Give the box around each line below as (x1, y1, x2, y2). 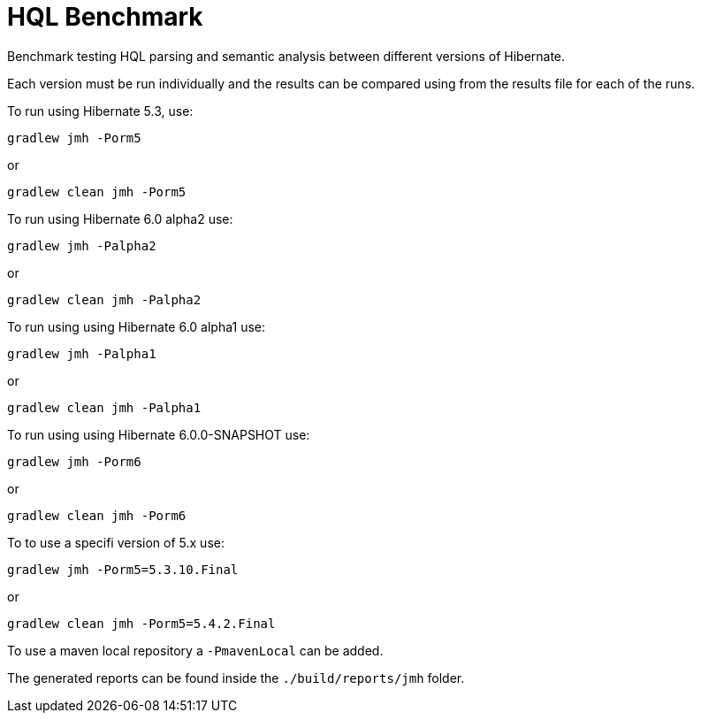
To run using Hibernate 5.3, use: (7, 103, 194, 119)
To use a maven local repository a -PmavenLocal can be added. (7, 642, 384, 658)
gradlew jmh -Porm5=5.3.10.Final (7, 562, 239, 577)
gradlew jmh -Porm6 (7, 454, 141, 469)
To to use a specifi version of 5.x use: (7, 534, 225, 550)
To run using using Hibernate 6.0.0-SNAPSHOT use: (7, 426, 310, 442)
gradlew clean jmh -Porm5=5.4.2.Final (7, 616, 276, 631)
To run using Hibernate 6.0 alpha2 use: (7, 211, 233, 226)
